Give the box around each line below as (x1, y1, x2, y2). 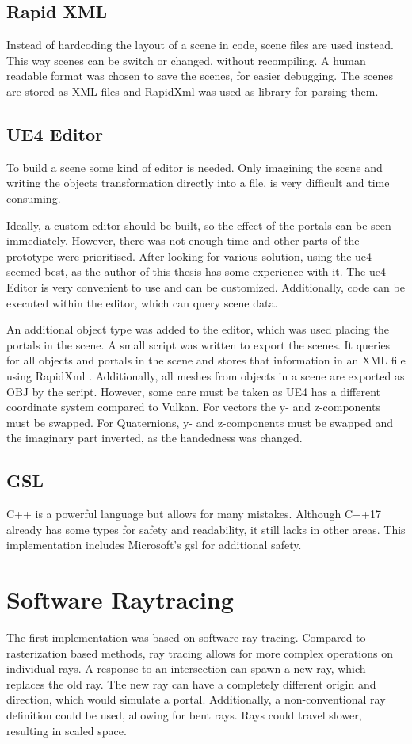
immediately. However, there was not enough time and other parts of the (6, 232, 360, 249)
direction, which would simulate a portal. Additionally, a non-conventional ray (6, 691, 386, 708)
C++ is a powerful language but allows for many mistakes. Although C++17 (6, 506, 381, 522)
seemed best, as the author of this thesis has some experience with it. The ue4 (6, 263, 386, 280)
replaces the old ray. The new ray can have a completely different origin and (6, 675, 376, 692)
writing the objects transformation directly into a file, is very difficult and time (6, 174, 390, 191)
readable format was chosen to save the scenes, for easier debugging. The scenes (6, 67, 393, 84)
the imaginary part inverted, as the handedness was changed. (6, 429, 303, 446)
